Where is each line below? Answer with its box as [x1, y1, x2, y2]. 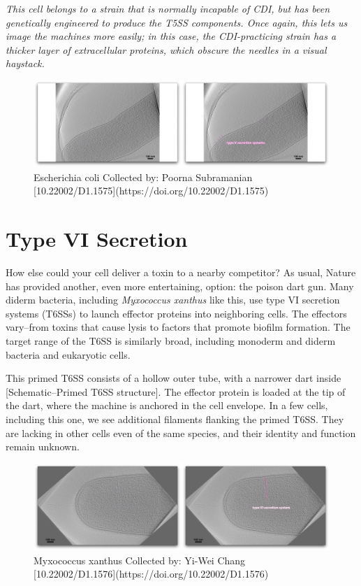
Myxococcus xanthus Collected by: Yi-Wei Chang [34, 552, 246, 567]
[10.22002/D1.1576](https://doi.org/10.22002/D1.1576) [34, 566, 269, 581]
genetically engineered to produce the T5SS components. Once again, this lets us [6, 15, 348, 29]
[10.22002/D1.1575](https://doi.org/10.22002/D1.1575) [34, 183, 269, 198]
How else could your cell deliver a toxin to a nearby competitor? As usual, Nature [6, 265, 356, 280]
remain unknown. [6, 439, 80, 454]
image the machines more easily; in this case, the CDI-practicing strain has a [6, 29, 337, 43]
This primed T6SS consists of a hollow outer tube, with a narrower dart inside [6, 371, 341, 385]
